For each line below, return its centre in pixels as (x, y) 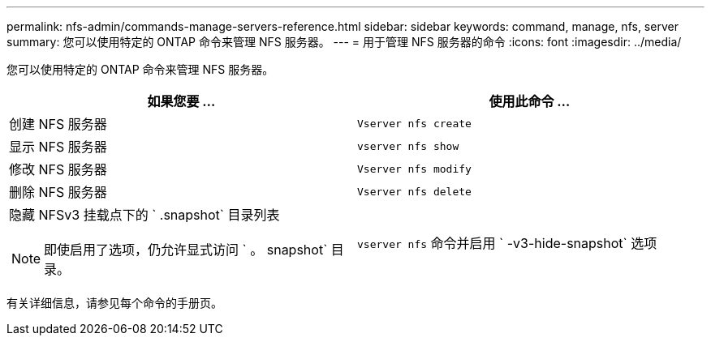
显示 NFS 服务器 (58, 147)
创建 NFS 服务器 (58, 124)
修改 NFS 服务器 (58, 169)
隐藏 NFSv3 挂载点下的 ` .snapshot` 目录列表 (144, 215)
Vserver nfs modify (414, 169)
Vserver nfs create (414, 123)
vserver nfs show (408, 146)
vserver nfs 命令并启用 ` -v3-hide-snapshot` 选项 (507, 243)
